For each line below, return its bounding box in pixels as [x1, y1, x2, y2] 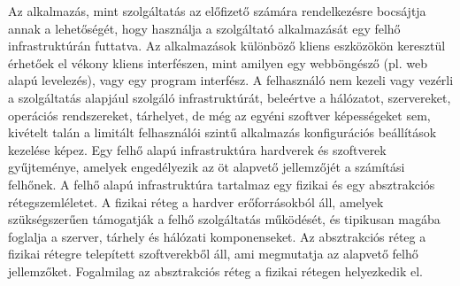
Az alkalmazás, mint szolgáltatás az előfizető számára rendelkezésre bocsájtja [8, 2, 426, 19]
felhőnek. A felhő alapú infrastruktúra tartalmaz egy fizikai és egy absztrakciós [8, 174, 435, 193]
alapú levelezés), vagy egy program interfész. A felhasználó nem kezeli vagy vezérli [8, 71, 454, 89]
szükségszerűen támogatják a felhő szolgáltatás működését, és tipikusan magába [8, 210, 441, 228]
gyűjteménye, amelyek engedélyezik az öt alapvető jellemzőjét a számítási [8, 158, 405, 176]
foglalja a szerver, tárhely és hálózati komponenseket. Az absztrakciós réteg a [8, 227, 426, 245]
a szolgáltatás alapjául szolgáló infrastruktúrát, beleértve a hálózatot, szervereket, [8, 88, 451, 106]
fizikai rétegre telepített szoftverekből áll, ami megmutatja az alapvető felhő [8, 244, 418, 263]
